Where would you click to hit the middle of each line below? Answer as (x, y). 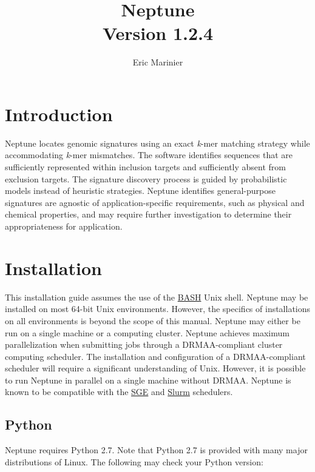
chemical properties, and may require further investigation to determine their (148, 214)
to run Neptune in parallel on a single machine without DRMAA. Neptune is (148, 380)
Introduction (59, 114)
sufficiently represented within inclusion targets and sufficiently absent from (146, 167)
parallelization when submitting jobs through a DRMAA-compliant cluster (144, 344)
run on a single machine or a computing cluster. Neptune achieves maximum (147, 332)
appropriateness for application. (64, 226)
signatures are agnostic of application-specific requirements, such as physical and (155, 202)
